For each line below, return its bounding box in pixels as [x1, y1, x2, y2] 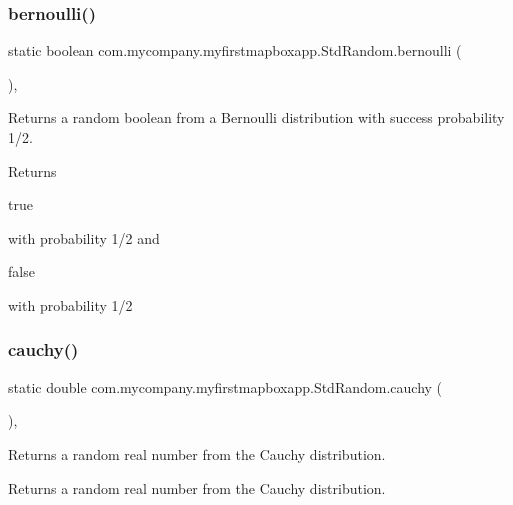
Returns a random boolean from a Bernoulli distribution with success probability [8, 107, 505, 128]
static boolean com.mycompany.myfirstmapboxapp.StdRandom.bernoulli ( [8, 40, 462, 61]
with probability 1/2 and [8, 227, 160, 248]
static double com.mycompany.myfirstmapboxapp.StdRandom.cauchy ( [8, 376, 443, 397]
